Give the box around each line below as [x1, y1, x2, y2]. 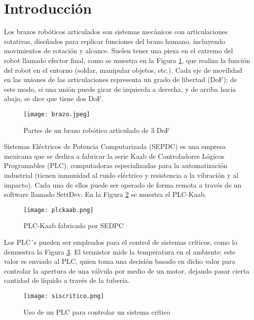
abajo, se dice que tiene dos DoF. [4, 93, 104, 104]
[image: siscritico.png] [23, 292, 104, 299]
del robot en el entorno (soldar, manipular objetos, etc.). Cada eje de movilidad [4, 64, 242, 75]
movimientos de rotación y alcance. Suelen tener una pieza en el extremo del [4, 45, 233, 56]
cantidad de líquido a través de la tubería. [4, 275, 130, 285]
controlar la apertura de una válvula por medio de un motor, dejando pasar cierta [4, 265, 250, 276]
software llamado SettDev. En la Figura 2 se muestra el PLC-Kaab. [4, 189, 207, 199]
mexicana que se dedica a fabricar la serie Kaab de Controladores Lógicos [4, 150, 225, 161]
